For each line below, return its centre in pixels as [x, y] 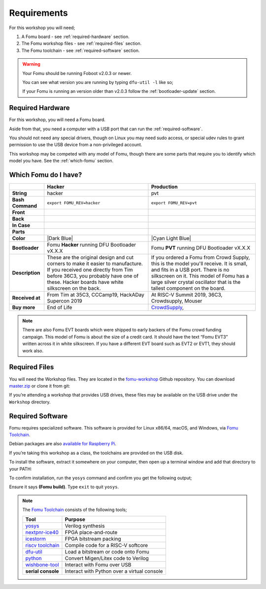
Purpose [75, 519]
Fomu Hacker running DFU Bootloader [92, 245]
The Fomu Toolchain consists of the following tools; [75, 510]
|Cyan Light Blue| [171, 238]
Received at [26, 298]
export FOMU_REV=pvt [174, 203]
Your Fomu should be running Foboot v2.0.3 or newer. [77, 73]
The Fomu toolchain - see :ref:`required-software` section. [81, 50]
